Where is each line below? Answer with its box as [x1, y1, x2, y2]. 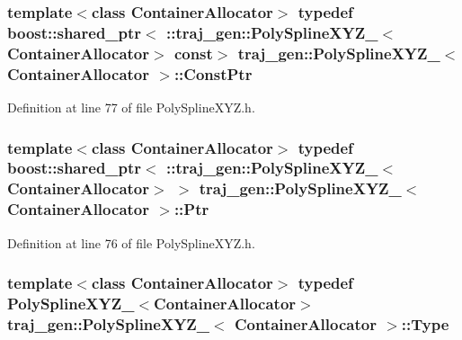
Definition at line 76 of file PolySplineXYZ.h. [7, 233, 255, 252]
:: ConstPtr [173, 62, 253, 85]
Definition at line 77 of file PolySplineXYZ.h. [7, 97, 255, 116]
